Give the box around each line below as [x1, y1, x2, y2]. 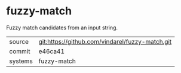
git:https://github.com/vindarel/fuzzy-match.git [38, 37, 172, 45]
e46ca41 [38, 47, 65, 55]
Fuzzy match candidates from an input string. [6, 24, 118, 31]
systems [9, 57, 33, 65]
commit [9, 47, 30, 55]
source [9, 37, 29, 45]
